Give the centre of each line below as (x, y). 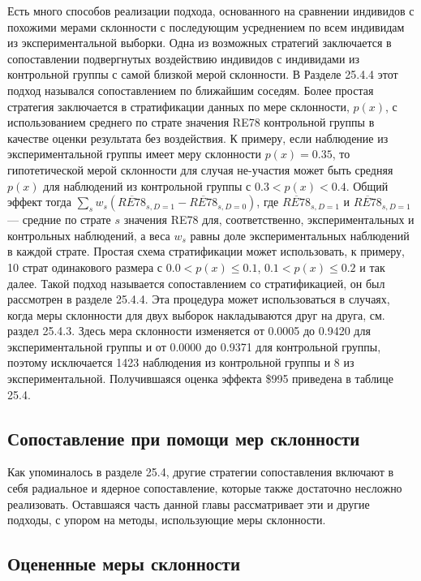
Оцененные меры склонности (124, 564)
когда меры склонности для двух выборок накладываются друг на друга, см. (196, 314)
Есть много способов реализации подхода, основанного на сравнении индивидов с (211, 11)
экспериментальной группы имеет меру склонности (134, 154)
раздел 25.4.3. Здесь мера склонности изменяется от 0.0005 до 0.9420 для (189, 331)
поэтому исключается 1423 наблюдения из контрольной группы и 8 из (181, 362)
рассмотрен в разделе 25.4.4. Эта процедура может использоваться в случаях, (199, 299)
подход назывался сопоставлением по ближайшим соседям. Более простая (191, 90)
